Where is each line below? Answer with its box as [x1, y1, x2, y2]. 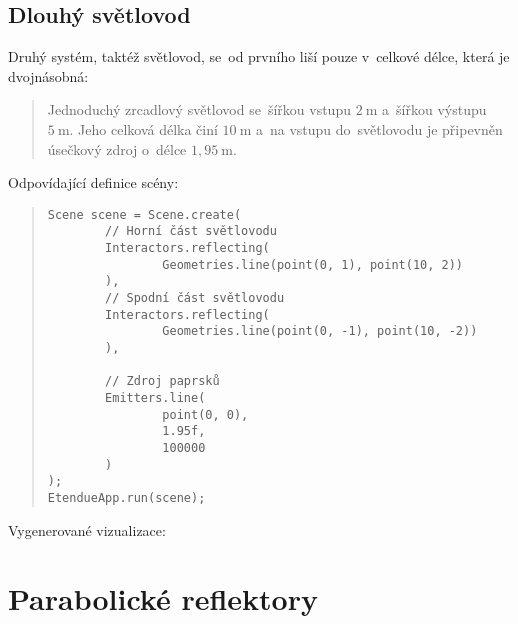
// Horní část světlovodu [105, 224, 277, 239]
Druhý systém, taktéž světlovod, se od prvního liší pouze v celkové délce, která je [8, 46, 510, 67]
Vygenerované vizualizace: [8, 519, 166, 540]
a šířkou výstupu [382, 99, 487, 120]
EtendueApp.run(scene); [47, 490, 206, 505]
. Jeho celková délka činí [69, 118, 218, 139]
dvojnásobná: [8, 65, 89, 86]
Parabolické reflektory [8, 578, 318, 619]
